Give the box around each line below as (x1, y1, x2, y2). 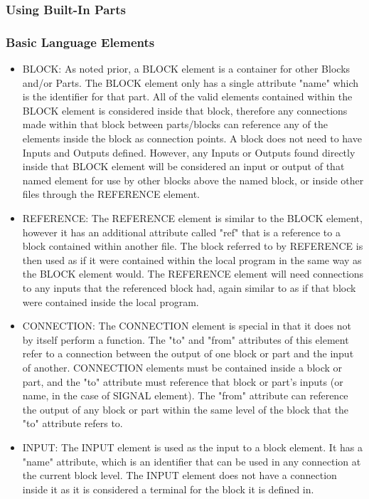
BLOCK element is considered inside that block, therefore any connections (22, 103, 348, 117)
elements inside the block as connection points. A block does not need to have (22, 131, 362, 146)
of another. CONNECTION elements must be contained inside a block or (22, 359, 343, 374)
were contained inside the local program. (22, 294, 199, 309)
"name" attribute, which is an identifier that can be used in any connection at (22, 453, 361, 468)
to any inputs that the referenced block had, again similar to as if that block (22, 280, 356, 295)
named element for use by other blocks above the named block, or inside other (22, 172, 364, 187)
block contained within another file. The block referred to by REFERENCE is (22, 238, 363, 253)
